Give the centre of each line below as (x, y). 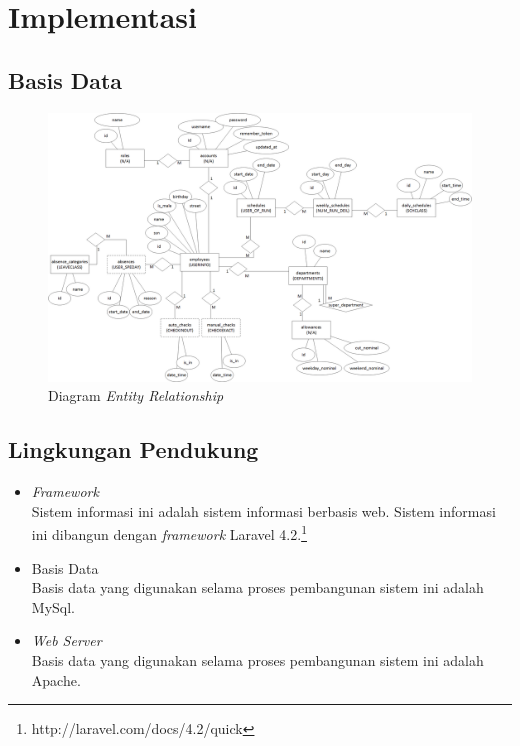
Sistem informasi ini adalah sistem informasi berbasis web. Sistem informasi (263, 510)
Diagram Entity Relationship (136, 395)
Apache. (56, 679)
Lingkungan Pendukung (133, 449)
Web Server (66, 640)
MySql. (53, 606)
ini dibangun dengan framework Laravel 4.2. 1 (169, 532)
